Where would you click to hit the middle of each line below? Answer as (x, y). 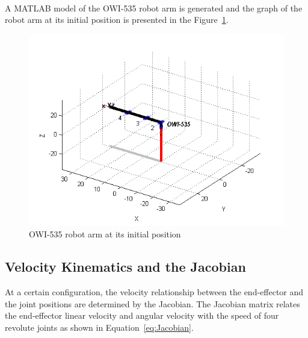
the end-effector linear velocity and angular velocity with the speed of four (142, 315)
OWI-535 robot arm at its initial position (105, 234)
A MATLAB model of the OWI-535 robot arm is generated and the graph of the (154, 8)
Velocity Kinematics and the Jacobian (125, 267)
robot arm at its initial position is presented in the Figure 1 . (117, 20)
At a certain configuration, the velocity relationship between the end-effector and (154, 292)
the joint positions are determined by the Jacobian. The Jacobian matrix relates (152, 303)
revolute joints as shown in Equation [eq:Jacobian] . (99, 327)
